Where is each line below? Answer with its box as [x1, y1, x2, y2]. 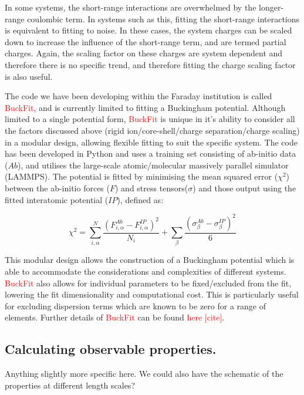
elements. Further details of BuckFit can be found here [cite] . [5, 311, 225, 323]
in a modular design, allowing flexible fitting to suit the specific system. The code [5, 136, 298, 148]
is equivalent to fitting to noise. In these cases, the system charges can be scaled [5, 24, 292, 36]
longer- [259, 1, 284, 13]
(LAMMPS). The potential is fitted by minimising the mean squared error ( [5, 170, 278, 183]
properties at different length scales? [5, 379, 135, 391]
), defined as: [117, 193, 164, 205]
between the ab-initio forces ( [5, 181, 110, 194]
